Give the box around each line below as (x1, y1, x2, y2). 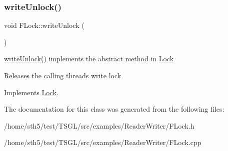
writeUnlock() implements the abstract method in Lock (4, 53, 174, 64)
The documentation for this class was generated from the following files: (4, 104, 224, 114)
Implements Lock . (4, 87, 58, 97)
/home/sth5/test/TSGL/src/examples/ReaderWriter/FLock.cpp (4, 137, 201, 148)
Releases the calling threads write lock (4, 70, 121, 80)
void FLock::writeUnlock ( (4, 20, 84, 30)
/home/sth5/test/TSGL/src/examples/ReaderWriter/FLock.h (4, 120, 194, 131)
